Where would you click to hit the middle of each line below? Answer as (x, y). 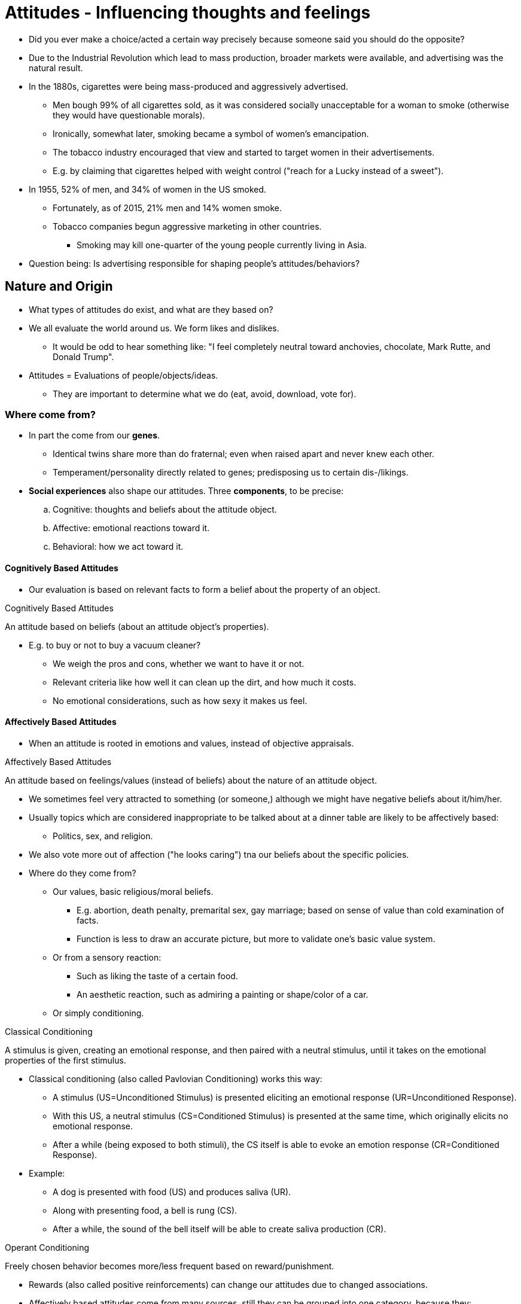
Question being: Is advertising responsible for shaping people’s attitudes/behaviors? (194, 263)
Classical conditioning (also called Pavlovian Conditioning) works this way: (176, 1078)
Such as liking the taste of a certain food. (157, 976)
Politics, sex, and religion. (103, 836)
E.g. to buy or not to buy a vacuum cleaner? (115, 645)
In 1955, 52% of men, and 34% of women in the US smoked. (148, 189)
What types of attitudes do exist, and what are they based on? (151, 309)
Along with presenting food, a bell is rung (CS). (145, 1210)
